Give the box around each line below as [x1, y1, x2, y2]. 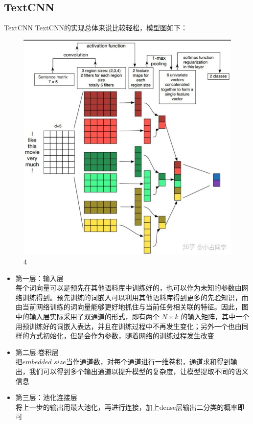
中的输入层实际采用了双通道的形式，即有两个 [15, 311, 160, 321]
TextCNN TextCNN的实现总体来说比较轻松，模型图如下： [4, 23, 187, 33]
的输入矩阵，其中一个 [181, 311, 250, 321]
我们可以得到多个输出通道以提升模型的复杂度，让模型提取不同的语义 [29, 366, 249, 376]
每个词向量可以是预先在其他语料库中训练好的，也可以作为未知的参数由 [15, 283, 242, 293]
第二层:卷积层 [15, 347, 59, 357]
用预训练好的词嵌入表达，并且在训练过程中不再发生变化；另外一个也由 [15, 321, 242, 331]
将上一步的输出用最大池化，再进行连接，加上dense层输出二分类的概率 [15, 401, 238, 412]
